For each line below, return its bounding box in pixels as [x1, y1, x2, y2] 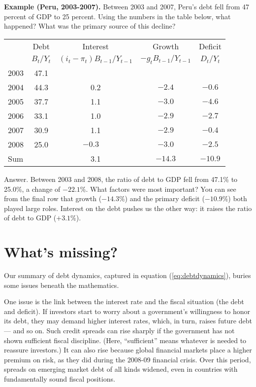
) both [228, 193, 247, 204]
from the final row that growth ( [4, 193, 102, 204]
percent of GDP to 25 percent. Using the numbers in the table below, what [4, 11, 231, 21]
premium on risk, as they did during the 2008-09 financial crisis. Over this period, [4, 354, 251, 364]
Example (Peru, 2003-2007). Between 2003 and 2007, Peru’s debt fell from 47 [4, 1, 250, 11]
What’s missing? [4, 242, 118, 262]
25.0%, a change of [4, 183, 61, 194]
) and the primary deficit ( [125, 193, 205, 204]
